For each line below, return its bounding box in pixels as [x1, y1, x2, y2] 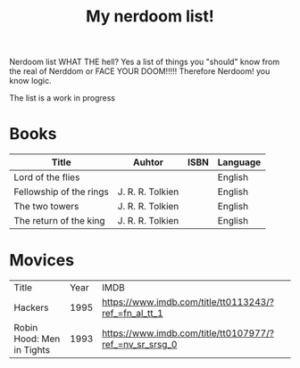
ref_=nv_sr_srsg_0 [101, 339, 178, 351]
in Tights [13, 344, 51, 356]
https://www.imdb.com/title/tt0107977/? [101, 327, 275, 339]
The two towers [13, 200, 79, 213]
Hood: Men [13, 332, 61, 345]
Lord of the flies [13, 171, 80, 184]
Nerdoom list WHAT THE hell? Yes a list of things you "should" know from [9, 56, 279, 68]
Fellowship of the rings [13, 185, 110, 198]
